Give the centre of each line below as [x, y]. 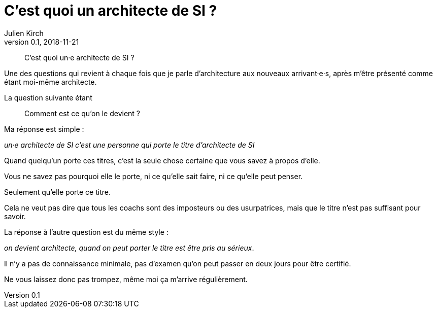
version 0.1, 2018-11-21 [42, 42]
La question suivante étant [48, 97]
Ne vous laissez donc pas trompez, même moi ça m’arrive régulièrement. [126, 279]
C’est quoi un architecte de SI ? [111, 11]
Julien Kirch [24, 33]
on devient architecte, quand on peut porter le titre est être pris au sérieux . [129, 248]
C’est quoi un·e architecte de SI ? [79, 57]
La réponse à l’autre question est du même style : [86, 232]
